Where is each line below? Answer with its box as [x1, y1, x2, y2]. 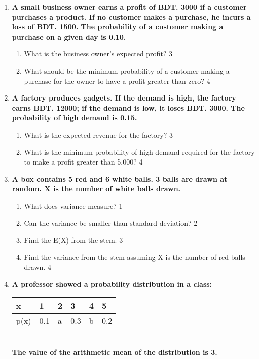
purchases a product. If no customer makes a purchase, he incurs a [12, 11, 251, 22]
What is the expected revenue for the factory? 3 [24, 129, 173, 140]
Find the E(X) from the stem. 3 [24, 235, 123, 245]
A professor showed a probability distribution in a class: [12, 278, 212, 289]
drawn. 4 [24, 262, 51, 272]
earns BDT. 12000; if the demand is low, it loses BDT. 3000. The [12, 102, 245, 113]
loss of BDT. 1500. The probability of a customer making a [12, 21, 224, 32]
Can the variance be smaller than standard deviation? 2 [24, 217, 198, 228]
